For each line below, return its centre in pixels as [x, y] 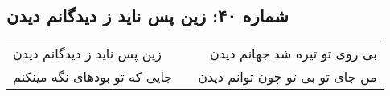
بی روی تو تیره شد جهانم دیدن [293, 54]
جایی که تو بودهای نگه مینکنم [93, 77]
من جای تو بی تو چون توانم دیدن [287, 77]
